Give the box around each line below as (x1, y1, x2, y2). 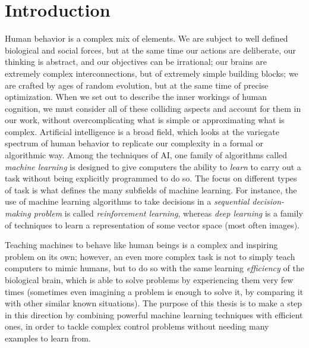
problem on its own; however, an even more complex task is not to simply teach (5, 250, 295, 262)
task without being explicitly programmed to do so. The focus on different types (5, 172, 297, 184)
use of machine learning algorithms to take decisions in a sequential (5, 195, 250, 208)
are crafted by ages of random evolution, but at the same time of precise (5, 79, 269, 91)
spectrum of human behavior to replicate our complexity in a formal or (5, 137, 264, 149)
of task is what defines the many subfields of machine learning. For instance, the (5, 183, 297, 196)
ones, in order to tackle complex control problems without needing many (5, 320, 269, 333)
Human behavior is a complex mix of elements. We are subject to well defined (5, 32, 288, 45)
